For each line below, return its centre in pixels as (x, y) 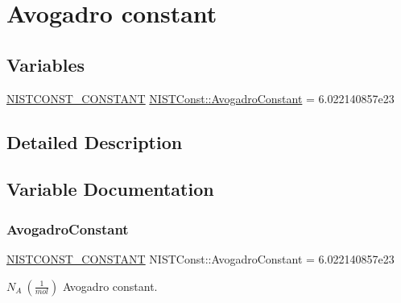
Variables (46, 64)
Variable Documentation (110, 189)
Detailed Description (95, 141)
